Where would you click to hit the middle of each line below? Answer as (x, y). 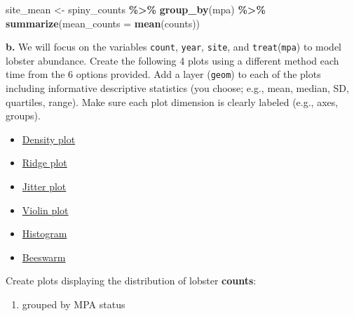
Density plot (49, 139)
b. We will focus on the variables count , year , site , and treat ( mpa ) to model (174, 47)
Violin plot (45, 210)
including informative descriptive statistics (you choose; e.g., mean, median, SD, (177, 88)
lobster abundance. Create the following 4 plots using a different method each (172, 60)
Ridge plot (45, 163)
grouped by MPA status (74, 304)
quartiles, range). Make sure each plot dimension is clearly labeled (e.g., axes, (172, 101)
